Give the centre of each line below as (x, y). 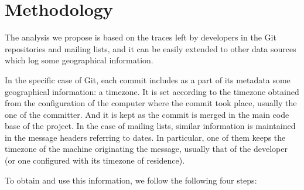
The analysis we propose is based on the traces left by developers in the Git (141, 37)
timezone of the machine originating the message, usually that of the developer (146, 149)
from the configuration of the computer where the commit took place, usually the (151, 103)
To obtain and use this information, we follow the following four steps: (131, 180)
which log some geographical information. (79, 60)
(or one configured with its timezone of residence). (95, 160)
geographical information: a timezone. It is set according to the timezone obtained (152, 91)
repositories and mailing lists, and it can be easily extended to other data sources (151, 48)
